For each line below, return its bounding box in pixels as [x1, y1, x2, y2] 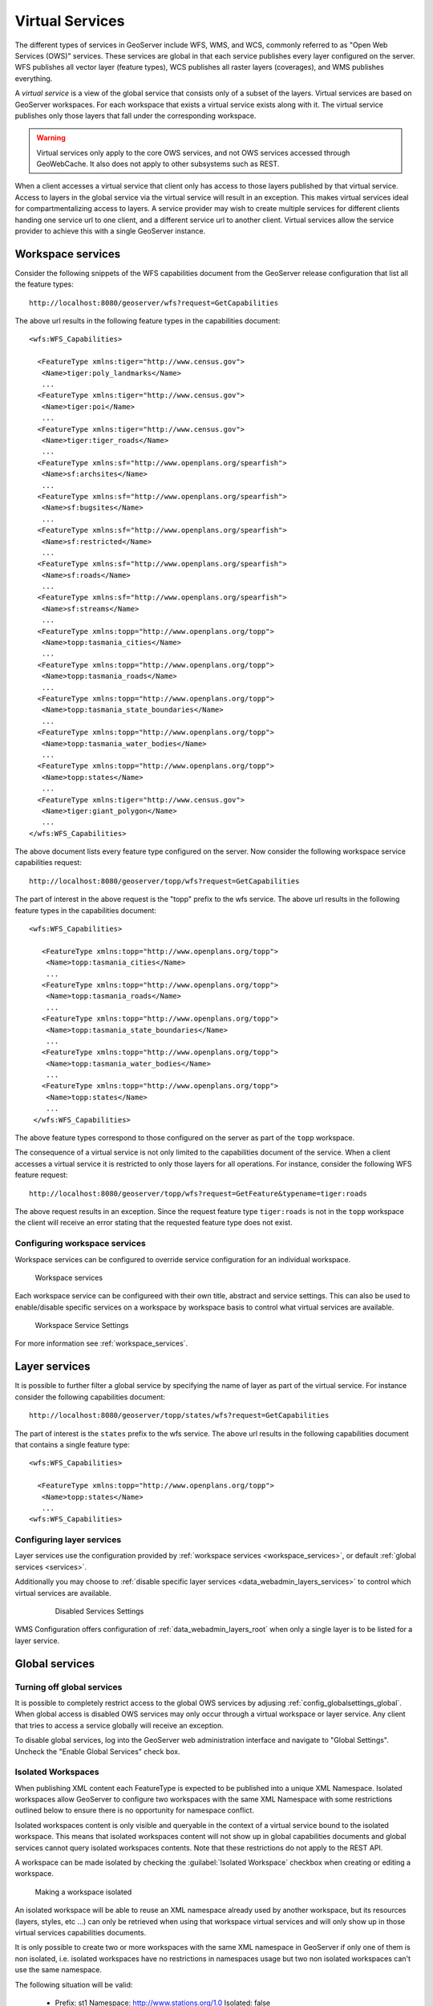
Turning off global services [14, 1681, 123, 1692]
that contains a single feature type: [14, 1440, 130, 1449]
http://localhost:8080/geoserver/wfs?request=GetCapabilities [29, 298, 279, 307]
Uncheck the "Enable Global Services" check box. [14, 1746, 180, 1756]
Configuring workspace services [14, 1238, 146, 1249]
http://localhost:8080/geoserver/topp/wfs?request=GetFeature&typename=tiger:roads [29, 1188, 368, 1198]
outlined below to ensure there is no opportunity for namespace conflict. [14, 1805, 254, 1815]
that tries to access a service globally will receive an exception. [14, 1720, 225, 1730]
